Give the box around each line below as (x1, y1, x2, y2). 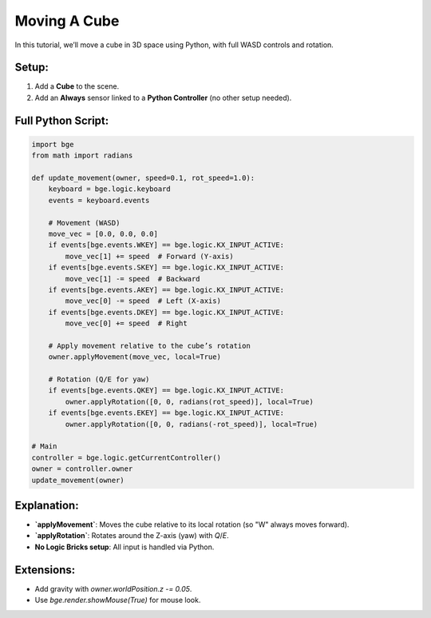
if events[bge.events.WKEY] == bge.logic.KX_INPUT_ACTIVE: (48, 241, 285, 249)
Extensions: (14, 563, 76, 576)
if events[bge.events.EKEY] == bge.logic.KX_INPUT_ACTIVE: (48, 409, 285, 417)
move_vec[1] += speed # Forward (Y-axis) (65, 252, 235, 261)
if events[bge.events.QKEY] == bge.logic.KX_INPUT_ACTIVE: (48, 386, 285, 395)
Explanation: (14, 498, 79, 512)
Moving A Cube (14, 12, 120, 30)
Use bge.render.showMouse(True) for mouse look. (34, 596, 201, 605)
